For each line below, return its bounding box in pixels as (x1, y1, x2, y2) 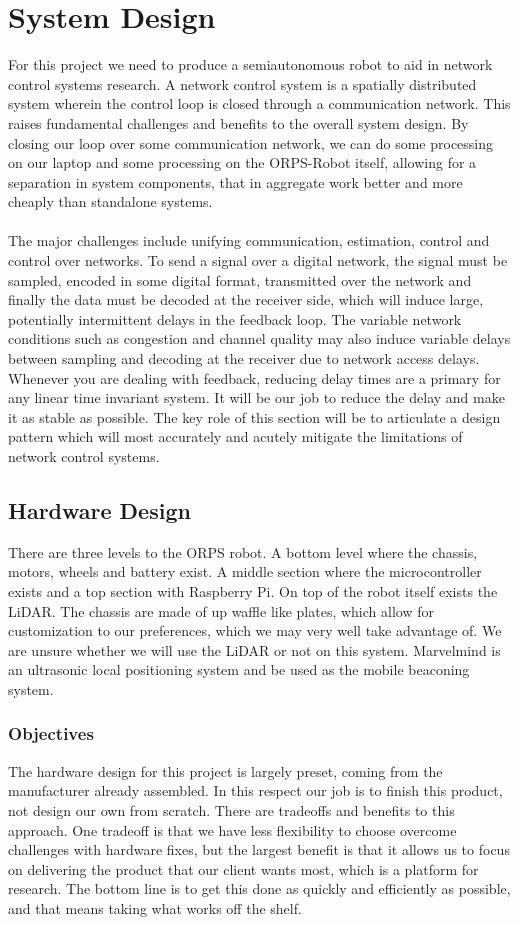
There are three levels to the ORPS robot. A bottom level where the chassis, (8, 541, 478, 562)
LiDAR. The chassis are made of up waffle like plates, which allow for (8, 600, 434, 621)
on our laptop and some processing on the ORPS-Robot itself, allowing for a (8, 152, 477, 173)
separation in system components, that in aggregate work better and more (8, 171, 463, 192)
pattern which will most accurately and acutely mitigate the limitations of (8, 426, 463, 447)
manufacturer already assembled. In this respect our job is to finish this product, (8, 780, 503, 801)
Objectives (8, 721, 94, 746)
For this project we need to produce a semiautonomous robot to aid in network (8, 54, 493, 75)
